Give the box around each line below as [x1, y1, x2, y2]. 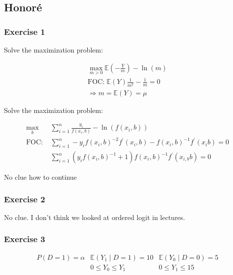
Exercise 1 [4, 25, 45, 37]
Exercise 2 [4, 192, 45, 205]
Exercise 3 [4, 233, 45, 245]
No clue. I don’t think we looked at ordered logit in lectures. [4, 212, 185, 222]
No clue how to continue [4, 172, 77, 182]
